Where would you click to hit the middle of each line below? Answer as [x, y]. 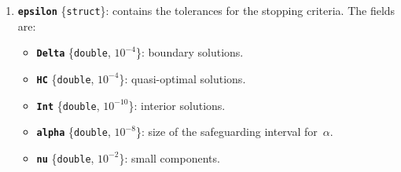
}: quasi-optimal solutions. [182, 78]
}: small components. [169, 157]
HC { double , [65, 78]
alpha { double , [74, 132]
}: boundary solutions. [189, 52]
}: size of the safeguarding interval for [226, 132]
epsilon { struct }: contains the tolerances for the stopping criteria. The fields [206, 10]
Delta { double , [74, 52]
